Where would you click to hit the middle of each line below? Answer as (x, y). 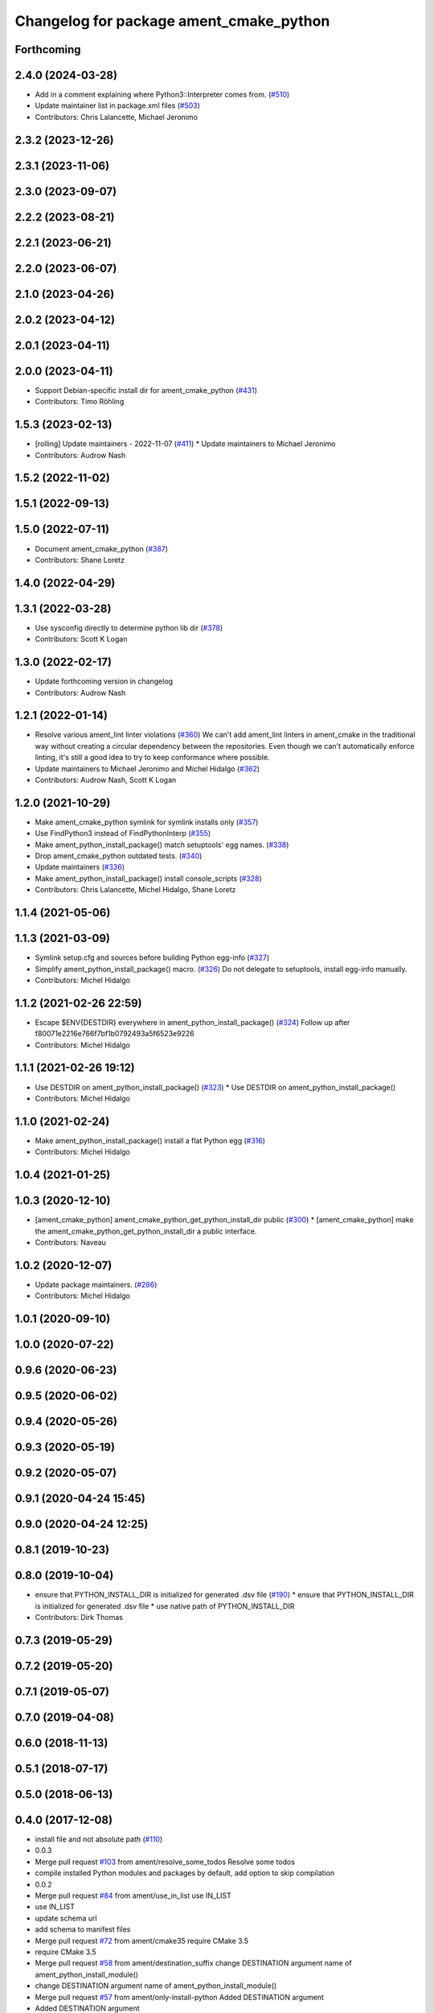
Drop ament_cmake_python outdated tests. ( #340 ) (119, 856)
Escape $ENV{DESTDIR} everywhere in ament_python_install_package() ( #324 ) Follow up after (192, 1022)
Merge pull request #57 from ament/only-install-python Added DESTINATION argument (180, 1997)
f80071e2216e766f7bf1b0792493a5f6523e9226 (115, 1034)
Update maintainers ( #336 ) (80, 867)
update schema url (66, 1918)
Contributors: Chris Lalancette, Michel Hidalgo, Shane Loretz (135, 890)
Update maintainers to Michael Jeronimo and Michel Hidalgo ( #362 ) (147, 768)
